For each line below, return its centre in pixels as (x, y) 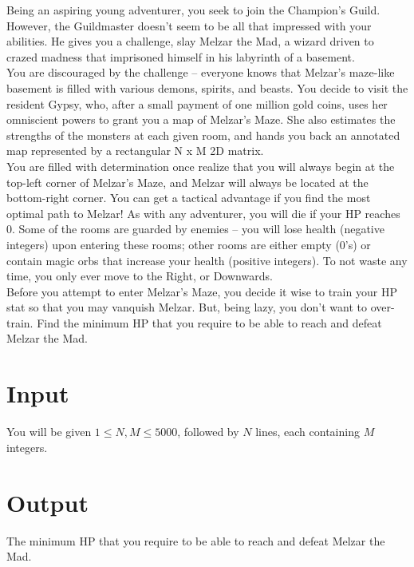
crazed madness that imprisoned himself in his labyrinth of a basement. (181, 56)
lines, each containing (308, 432)
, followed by (208, 432)
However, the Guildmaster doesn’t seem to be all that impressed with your (189, 25)
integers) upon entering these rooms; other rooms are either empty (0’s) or (189, 244)
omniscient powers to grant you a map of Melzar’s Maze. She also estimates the (201, 119)
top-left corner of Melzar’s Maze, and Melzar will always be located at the (187, 182)
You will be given (49, 432)
